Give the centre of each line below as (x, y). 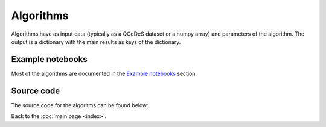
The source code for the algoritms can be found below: (80, 105)
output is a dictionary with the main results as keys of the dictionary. (96, 42)
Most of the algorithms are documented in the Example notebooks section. (104, 73)
